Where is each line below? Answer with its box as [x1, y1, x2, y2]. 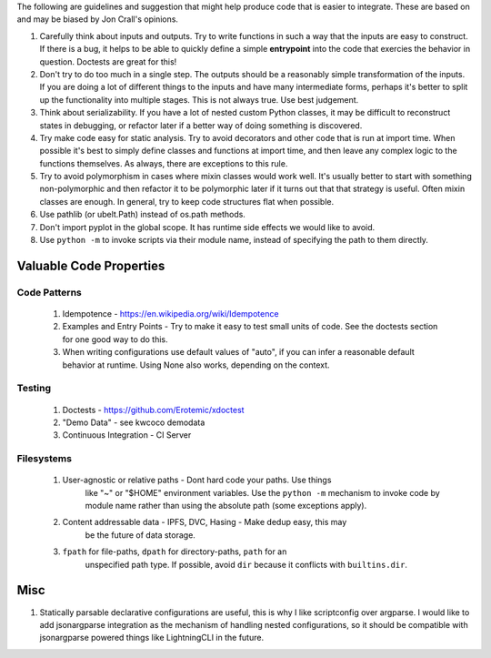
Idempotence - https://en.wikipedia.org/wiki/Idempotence [62, 309, 279, 319]
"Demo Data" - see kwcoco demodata [62, 417, 205, 428]
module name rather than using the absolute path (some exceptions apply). [85, 501, 367, 511]
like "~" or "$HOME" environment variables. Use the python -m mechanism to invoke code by [85, 487, 440, 498]
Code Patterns [16, 286, 82, 299]
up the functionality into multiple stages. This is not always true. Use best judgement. [39, 94, 359, 105]
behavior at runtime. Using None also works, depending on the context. [62, 359, 331, 370]
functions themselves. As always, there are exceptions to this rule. [39, 157, 288, 168]
